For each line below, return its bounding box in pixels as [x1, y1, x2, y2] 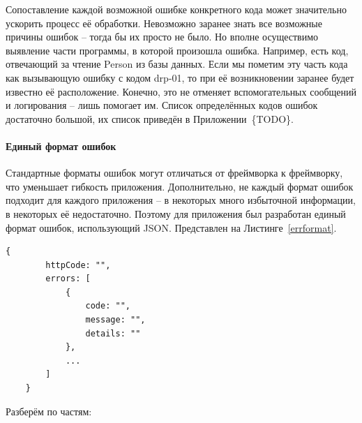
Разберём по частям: [6, 403, 92, 418]
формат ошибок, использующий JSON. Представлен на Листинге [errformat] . [6, 220, 337, 235]
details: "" [85, 328, 141, 339]
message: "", [85, 315, 146, 325]
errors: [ [45, 274, 91, 284]
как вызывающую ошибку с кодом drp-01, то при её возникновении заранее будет [6, 70, 354, 84]
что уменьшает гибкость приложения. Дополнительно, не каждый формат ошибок [6, 179, 354, 193]
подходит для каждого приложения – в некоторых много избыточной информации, [6, 193, 356, 207]
